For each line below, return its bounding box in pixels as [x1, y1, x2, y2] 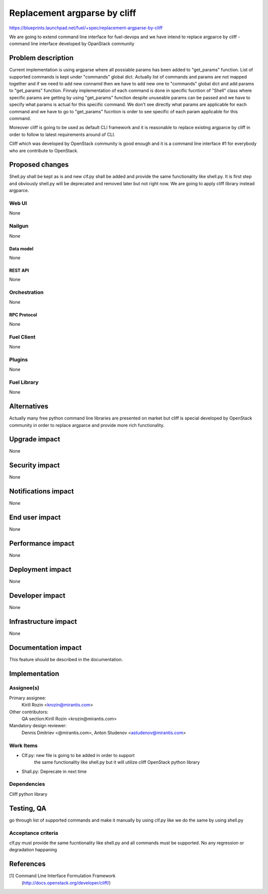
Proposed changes [9, 160, 69, 169]
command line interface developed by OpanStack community [9, 41, 134, 47]
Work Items [9, 742, 38, 749]
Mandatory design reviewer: [9, 723, 67, 729]
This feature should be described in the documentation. [9, 656, 123, 662]
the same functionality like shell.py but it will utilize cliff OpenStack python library [34, 759, 200, 765]
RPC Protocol [9, 312, 37, 318]
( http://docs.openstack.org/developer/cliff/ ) [21, 880, 111, 886]
